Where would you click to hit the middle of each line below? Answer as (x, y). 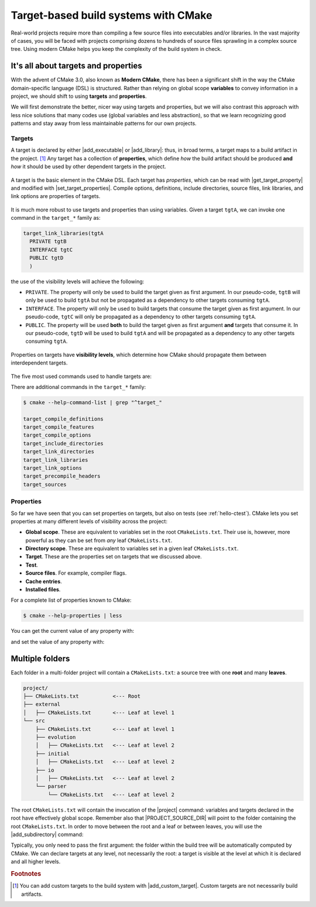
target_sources (45, 484)
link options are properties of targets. (56, 196)
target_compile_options (57, 435)
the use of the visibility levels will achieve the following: (78, 281)
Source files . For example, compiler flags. (76, 573)
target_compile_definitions (63, 419)
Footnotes (26, 874)
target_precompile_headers (62, 476)
